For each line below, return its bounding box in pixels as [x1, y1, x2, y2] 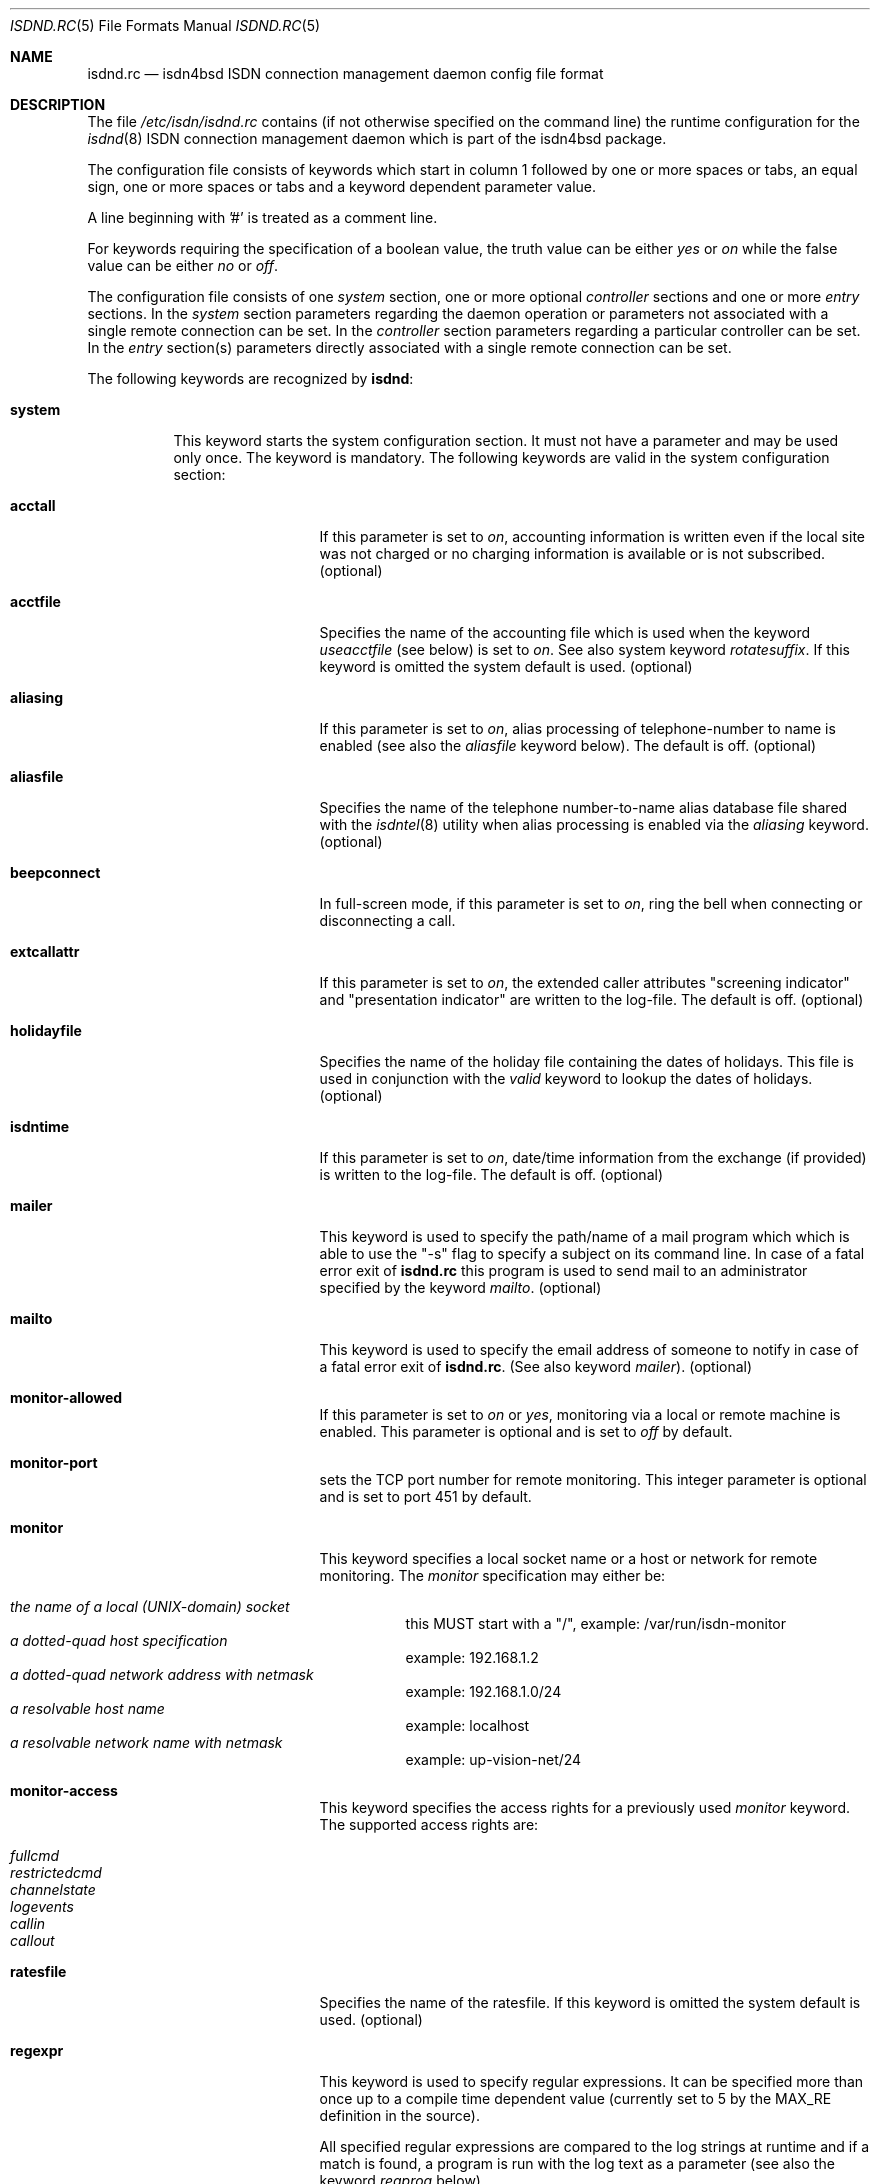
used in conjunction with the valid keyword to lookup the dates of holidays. [319, 1070, 813, 1087]
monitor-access [10, 1782, 118, 1799]
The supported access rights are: [319, 1816, 539, 1833]
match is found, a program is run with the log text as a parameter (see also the [319, 2155, 835, 2172]
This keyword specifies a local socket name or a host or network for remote [319, 1550, 818, 1567]
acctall [10, 497, 56, 514]
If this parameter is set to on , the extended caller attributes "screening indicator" [319, 974, 850, 991]
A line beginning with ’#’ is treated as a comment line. [87, 209, 438, 226]
